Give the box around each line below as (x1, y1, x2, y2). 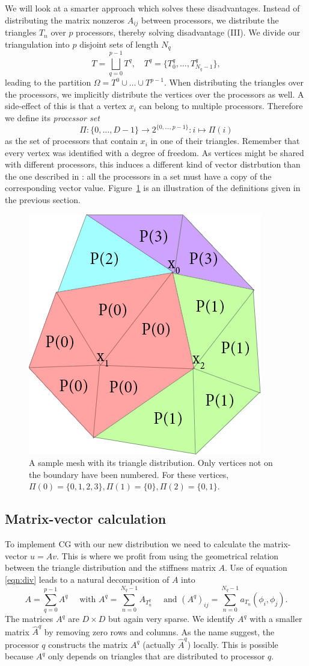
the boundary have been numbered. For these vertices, (29, 468, 229, 480)
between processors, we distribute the (141, 13, 279, 26)
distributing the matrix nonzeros (5, 13, 125, 26)
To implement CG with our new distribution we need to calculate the (5, 538, 261, 550)
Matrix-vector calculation (5, 509, 167, 528)
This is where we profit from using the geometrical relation (61, 549, 279, 562)
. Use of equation (225, 561, 287, 574)
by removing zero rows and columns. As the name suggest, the (44, 625, 275, 638)
